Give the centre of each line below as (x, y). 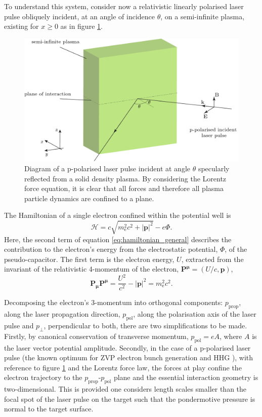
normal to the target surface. (49, 409)
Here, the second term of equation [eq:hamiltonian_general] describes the (118, 239)
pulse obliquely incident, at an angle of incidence (79, 16)
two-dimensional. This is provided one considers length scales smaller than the (125, 389)
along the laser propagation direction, (62, 314)
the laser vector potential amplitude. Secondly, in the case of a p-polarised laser (127, 347)
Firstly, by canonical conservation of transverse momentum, (96, 336)
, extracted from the (212, 259)
